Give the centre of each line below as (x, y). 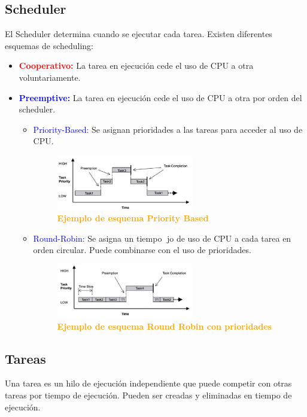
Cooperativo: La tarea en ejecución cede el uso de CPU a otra (136, 66)
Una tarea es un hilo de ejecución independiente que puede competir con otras (148, 383)
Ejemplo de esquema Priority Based (133, 218)
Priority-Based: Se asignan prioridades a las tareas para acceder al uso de (168, 129)
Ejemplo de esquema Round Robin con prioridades (164, 326)
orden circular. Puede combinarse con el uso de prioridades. (142, 250)
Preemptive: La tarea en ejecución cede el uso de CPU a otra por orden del (160, 97)
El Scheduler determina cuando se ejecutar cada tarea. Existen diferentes (139, 34)
